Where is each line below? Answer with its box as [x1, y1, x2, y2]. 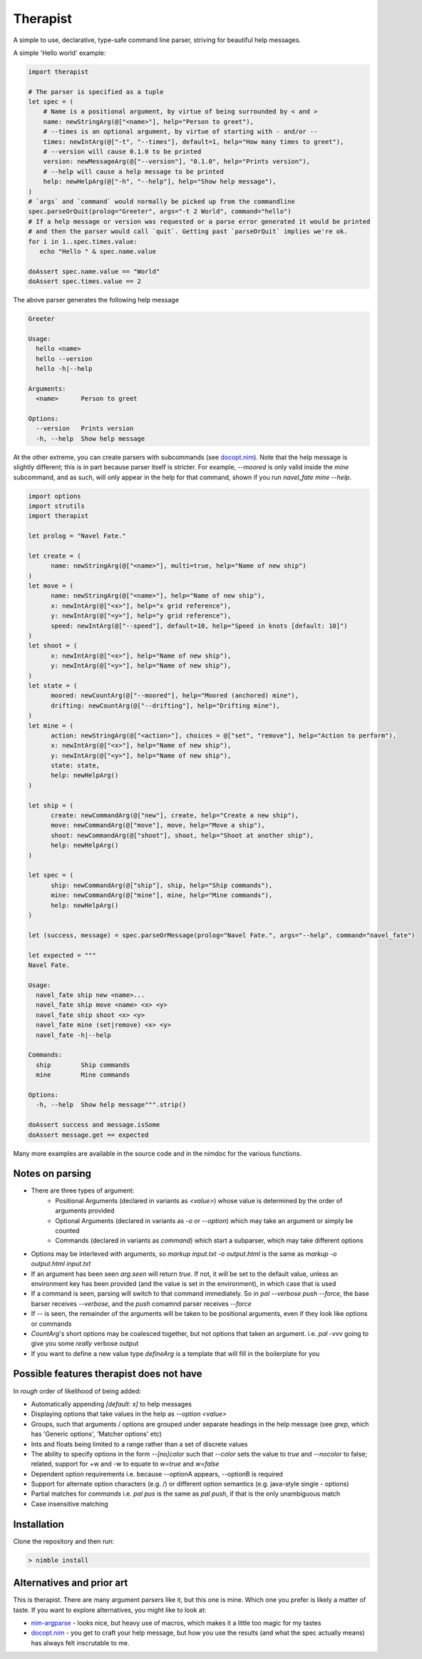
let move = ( [28, 582, 74, 590]
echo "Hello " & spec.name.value [39, 247, 157, 255]
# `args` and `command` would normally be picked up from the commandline [28, 198, 296, 205]
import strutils [28, 501, 86, 510]
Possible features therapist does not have [13, 1368, 202, 1380]
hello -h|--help [36, 364, 93, 373]
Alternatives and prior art [13, 1577, 128, 1589]
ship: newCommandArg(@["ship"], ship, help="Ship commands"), [51, 881, 273, 889]
